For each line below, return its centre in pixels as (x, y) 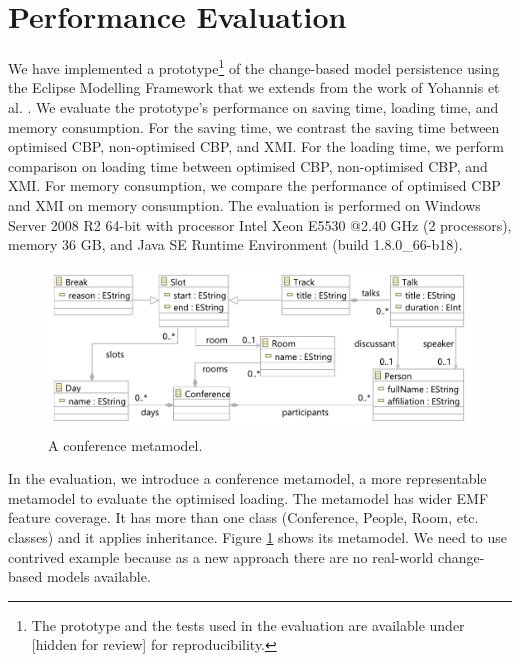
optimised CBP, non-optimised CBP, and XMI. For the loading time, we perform (256, 146)
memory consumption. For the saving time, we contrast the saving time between (254, 126)
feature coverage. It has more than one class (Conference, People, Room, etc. (243, 517)
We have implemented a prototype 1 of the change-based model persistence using (254, 66)
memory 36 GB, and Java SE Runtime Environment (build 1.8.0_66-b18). (235, 244)
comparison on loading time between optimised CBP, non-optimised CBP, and (248, 165)
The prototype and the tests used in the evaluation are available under (248, 624)
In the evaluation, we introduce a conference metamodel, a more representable (247, 478)
